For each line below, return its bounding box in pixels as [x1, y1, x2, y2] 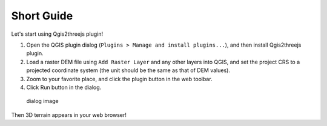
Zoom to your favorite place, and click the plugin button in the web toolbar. [26, 75, 213, 82]
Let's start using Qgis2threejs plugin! [11, 30, 104, 38]
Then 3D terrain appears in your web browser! [11, 111, 127, 118]
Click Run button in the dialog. [26, 84, 102, 91]
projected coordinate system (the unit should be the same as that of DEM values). [26, 67, 230, 74]
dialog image [26, 98, 59, 105]
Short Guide [11, 9, 73, 22]
